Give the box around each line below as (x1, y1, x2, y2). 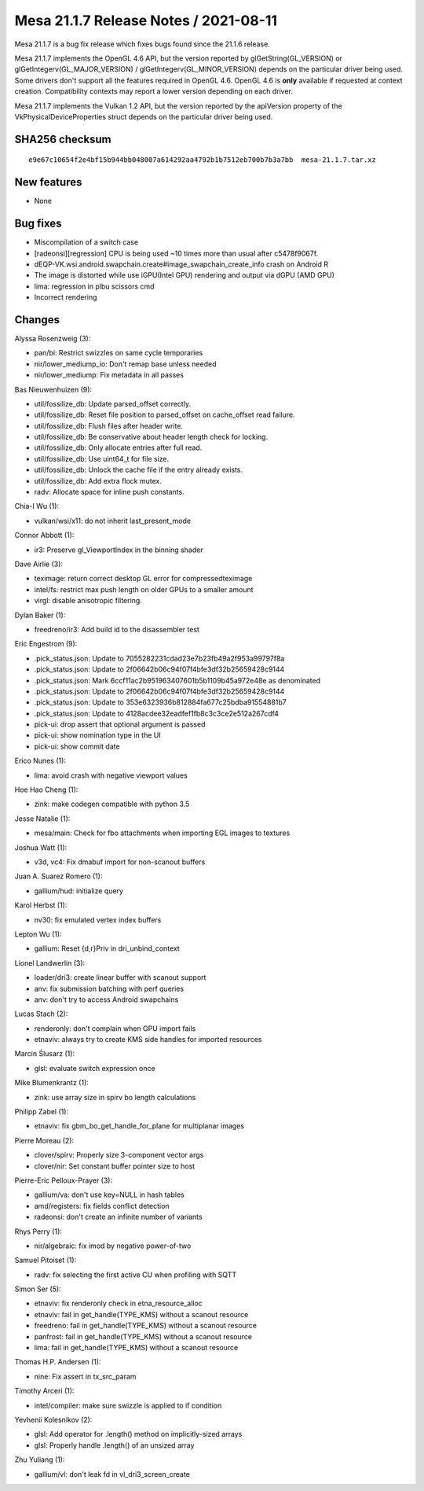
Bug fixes (14, 217, 62, 230)
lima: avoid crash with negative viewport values (34, 771, 188, 780)
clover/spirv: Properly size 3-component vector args (34, 1150, 204, 1160)
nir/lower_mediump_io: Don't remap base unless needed (34, 359, 217, 369)
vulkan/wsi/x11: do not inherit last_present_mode (34, 516, 192, 525)
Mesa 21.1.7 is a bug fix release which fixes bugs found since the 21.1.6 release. (14, 39, 270, 49)
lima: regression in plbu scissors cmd (34, 282, 155, 291)
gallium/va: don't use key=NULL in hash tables (34, 1190, 185, 1199)
